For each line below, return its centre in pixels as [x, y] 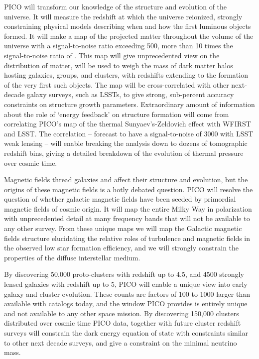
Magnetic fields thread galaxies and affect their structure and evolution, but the [126, 179]
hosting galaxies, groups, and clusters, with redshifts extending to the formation [126, 75]
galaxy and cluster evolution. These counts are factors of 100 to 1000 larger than [127, 294]
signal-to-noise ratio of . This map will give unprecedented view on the [112, 55]
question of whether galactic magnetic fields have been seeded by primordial [120, 199]
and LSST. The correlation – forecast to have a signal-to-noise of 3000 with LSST [129, 133]
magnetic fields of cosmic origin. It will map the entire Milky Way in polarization [128, 208]
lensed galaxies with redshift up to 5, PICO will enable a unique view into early [126, 284]
